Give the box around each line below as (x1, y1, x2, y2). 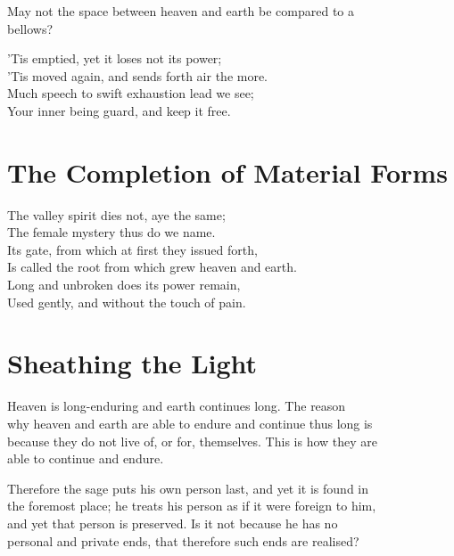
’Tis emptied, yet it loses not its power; (7, 49, 222, 68)
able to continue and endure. (7, 449, 164, 468)
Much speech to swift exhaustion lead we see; (7, 84, 254, 102)
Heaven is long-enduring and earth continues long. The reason (7, 397, 346, 415)
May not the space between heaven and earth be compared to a (7, 2, 355, 20)
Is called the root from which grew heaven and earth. (7, 258, 297, 276)
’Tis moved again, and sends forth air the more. (7, 66, 268, 85)
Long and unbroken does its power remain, (7, 275, 241, 294)
